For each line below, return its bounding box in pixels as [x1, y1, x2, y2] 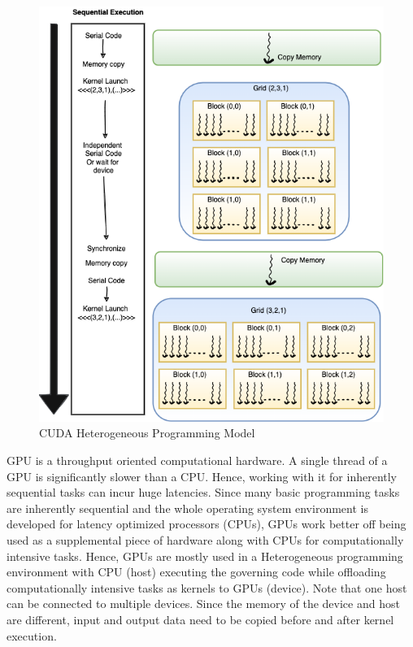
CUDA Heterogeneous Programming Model [39, 424, 255, 441]
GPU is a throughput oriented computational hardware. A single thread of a [7, 451, 388, 468]
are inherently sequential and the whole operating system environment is [7, 499, 368, 516]
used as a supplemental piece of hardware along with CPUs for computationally [7, 531, 404, 548]
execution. [7, 627, 57, 644]
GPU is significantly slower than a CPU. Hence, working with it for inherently [7, 467, 398, 484]
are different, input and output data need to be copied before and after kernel [7, 610, 394, 627]
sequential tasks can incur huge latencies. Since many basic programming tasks [7, 484, 400, 501]
